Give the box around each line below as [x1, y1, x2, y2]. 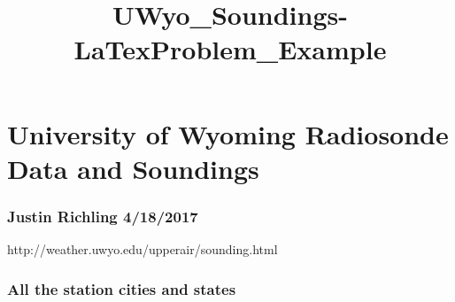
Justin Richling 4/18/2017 [7, 205, 198, 227]
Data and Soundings [7, 150, 259, 186]
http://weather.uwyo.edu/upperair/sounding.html [7, 240, 278, 259]
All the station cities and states [7, 277, 236, 299]
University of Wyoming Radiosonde [7, 115, 449, 151]
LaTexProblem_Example [73, 31, 387, 67]
